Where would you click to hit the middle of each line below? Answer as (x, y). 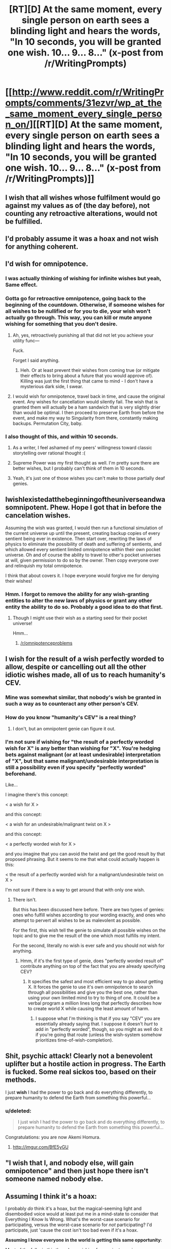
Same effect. (22, 285)
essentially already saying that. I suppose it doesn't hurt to (97, 1024)
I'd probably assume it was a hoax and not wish (82, 239)
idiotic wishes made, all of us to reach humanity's (85, 675)
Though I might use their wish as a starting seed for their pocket (80, 618)
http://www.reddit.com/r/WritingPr (88, 92)
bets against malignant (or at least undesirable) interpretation (83, 754)
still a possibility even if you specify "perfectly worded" (76, 767)
